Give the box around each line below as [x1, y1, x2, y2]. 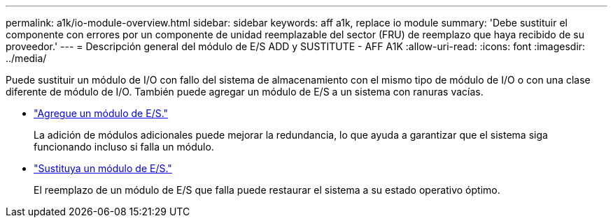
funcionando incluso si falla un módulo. [34, 141, 214, 153]
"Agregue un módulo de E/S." [34, 107, 169, 119]
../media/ [6, 52, 47, 64]
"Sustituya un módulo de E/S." [34, 162, 172, 174]
